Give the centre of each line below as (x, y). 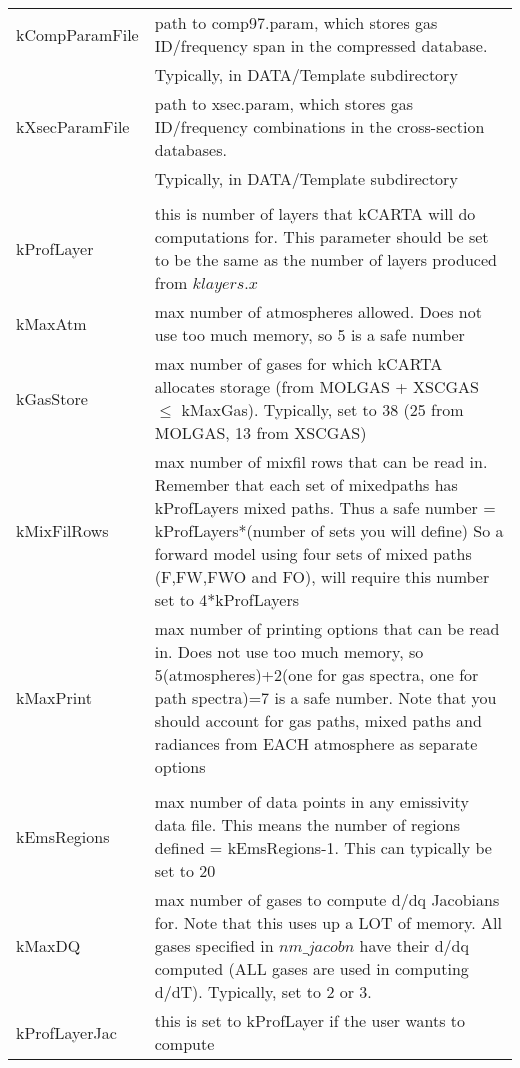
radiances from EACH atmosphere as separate (316, 743)
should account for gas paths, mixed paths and (318, 720)
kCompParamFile (77, 34)
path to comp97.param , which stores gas (296, 22)
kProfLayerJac (66, 1032)
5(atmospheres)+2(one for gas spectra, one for (316, 674)
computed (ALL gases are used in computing (311, 968)
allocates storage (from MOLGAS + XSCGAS (317, 386)
